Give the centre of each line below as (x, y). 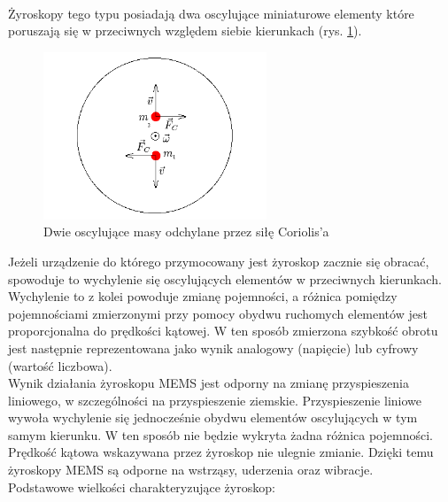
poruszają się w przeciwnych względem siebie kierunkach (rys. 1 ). (185, 31)
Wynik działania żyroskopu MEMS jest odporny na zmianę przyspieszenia (209, 383)
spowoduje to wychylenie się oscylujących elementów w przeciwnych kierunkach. (225, 278)
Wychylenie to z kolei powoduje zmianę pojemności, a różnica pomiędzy (203, 296)
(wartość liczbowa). (60, 365)
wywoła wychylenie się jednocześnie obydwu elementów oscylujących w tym (213, 417)
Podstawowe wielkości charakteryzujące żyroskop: (142, 487)
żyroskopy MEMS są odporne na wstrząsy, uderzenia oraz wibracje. (191, 470)
